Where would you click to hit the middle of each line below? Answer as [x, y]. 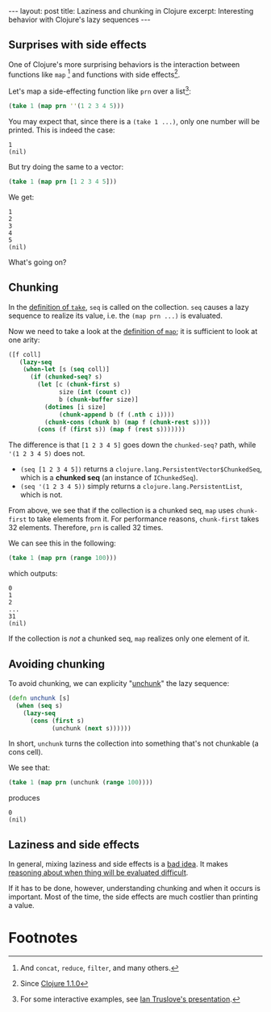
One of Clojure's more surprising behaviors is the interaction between [124, 64]
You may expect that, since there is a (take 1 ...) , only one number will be [134, 121]
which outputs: [33, 574]
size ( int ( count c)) [95, 392]
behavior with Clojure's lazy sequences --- [79, 19]
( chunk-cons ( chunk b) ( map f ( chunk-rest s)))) [127, 422]
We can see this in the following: [63, 543]
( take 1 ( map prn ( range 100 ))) [63, 558]
